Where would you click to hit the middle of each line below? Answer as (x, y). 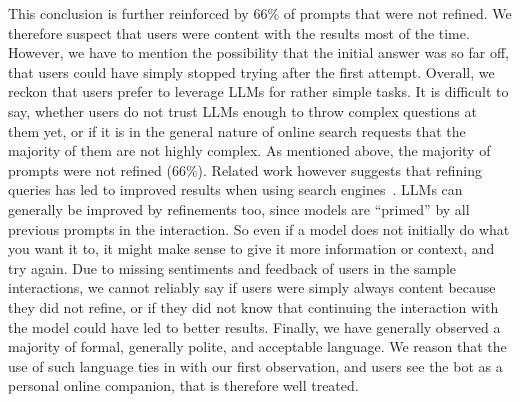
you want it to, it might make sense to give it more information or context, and (251, 248)
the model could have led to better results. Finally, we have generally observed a (254, 326)
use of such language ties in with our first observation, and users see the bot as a (255, 365)
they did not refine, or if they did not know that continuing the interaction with (253, 306)
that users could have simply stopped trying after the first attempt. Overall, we (251, 71)
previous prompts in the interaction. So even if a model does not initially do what (259, 228)
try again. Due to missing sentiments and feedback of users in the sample (232, 267)
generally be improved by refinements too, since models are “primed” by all (239, 208)
